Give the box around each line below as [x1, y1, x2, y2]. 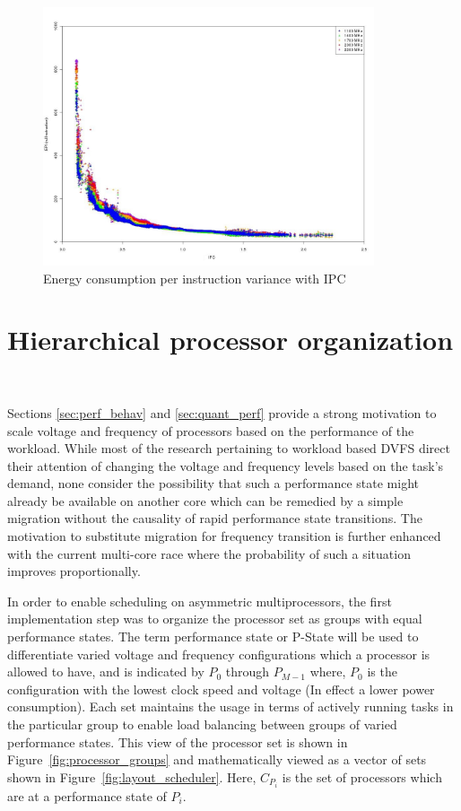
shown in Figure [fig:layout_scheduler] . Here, [7, 767, 257, 786]
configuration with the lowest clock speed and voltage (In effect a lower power [7, 679, 435, 698]
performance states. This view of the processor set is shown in [7, 732, 348, 751]
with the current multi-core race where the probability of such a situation [7, 544, 411, 562]
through [225, 662, 270, 681]
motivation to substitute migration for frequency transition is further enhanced [7, 527, 441, 545]
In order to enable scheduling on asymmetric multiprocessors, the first [7, 591, 392, 610]
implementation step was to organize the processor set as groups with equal [7, 609, 422, 628]
